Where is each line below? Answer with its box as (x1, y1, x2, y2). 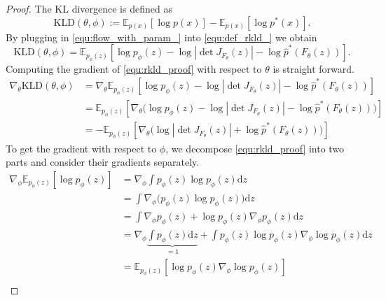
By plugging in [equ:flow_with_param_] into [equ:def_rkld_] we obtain (6, 29, 317, 44)
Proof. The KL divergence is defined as (6, 1, 172, 15)
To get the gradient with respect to (6, 141, 157, 155)
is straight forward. (273, 61, 354, 76)
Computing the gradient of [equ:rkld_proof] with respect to (6, 61, 262, 76)
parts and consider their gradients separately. (6, 155, 200, 169)
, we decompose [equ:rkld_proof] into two (165, 141, 345, 155)
